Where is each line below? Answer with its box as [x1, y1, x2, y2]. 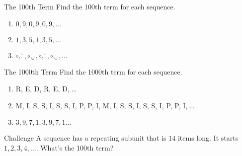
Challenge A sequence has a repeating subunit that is [4, 133, 166, 143]
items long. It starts [177, 133, 239, 143]
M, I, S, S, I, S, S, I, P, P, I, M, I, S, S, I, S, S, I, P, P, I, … [15, 100, 195, 110]
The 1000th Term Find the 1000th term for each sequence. [4, 67, 182, 77]
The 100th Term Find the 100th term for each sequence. [4, 1, 175, 11]
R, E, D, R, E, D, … [15, 83, 77, 93]
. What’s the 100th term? [36, 142, 114, 153]
